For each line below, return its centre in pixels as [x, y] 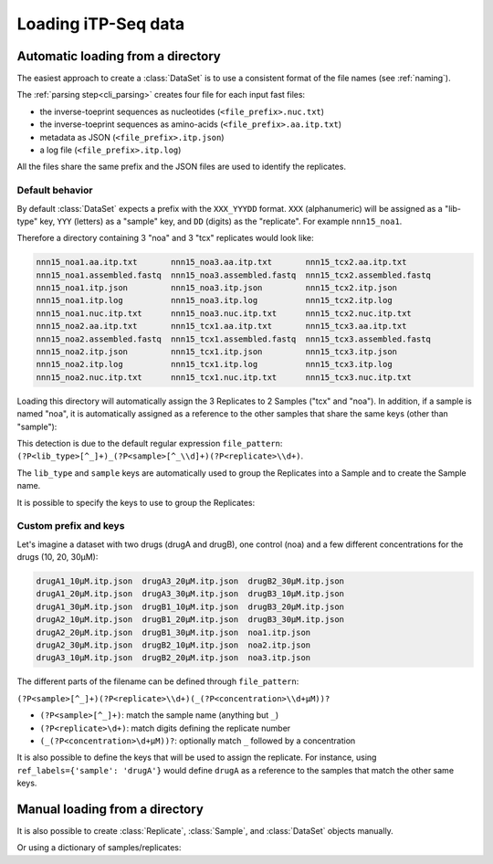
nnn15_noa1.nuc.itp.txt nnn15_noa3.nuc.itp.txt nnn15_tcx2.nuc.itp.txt [224, 313]
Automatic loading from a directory [119, 56]
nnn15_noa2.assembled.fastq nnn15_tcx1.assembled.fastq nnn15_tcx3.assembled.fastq [233, 339]
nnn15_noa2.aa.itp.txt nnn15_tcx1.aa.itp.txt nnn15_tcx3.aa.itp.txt [221, 326]
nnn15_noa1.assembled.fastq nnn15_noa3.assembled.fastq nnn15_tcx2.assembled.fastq [233, 275]
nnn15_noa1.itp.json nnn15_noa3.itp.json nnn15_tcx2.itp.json [216, 288]
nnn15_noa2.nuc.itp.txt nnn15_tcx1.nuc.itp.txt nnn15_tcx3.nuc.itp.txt [224, 377]
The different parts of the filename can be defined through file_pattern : [158, 681]
